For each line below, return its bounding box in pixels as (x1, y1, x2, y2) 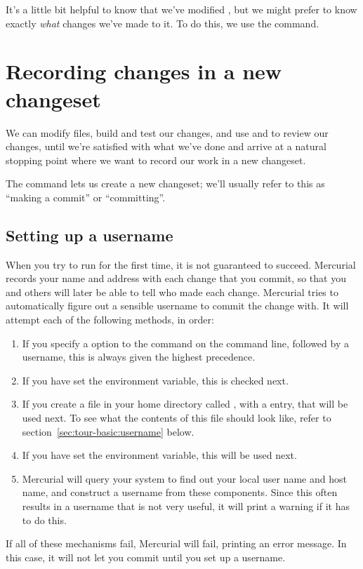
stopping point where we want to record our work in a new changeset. (6, 152, 306, 167)
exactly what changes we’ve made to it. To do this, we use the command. (6, 15, 319, 30)
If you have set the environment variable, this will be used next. (22, 448, 297, 462)
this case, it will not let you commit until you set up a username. (6, 549, 286, 564)
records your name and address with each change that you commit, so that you (6, 271, 346, 286)
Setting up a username (6, 224, 173, 246)
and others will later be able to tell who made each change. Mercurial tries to (6, 284, 338, 299)
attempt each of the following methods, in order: (6, 312, 214, 327)
